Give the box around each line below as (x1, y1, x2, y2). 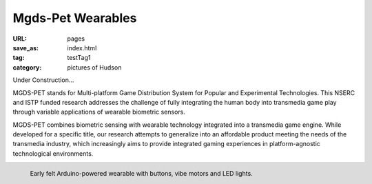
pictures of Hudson (67, 63, 122, 72)
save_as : (12, 43, 39, 52)
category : (12, 63, 42, 72)
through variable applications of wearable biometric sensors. (12, 108, 185, 116)
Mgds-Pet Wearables (12, 10, 137, 25)
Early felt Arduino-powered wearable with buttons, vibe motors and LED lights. (30, 170, 253, 178)
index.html (67, 43, 97, 52)
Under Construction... (12, 76, 74, 84)
